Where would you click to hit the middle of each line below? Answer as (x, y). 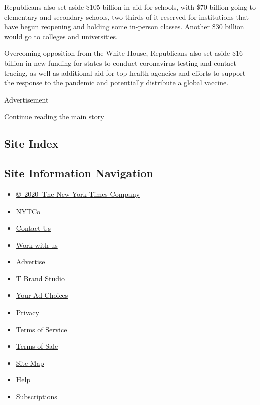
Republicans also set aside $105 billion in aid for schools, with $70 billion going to (130, 7)
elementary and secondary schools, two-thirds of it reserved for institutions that (127, 16)
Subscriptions (36, 397)
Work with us (37, 244)
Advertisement (26, 99)
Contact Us (33, 228)
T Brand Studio (40, 278)
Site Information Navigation (79, 173)
